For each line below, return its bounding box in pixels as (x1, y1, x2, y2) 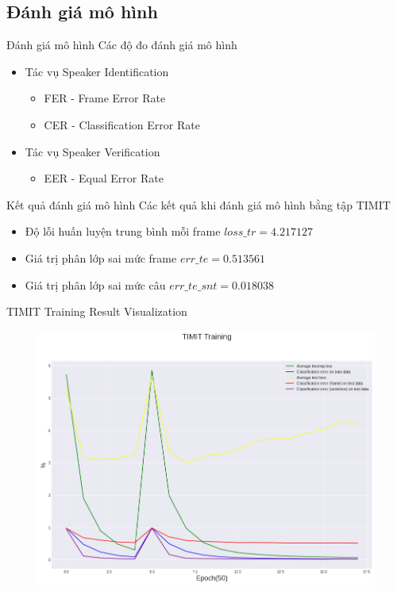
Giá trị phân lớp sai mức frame (25, 249, 177, 266)
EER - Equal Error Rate (44, 170, 164, 186)
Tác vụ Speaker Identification (25, 63, 169, 79)
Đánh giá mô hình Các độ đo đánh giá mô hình (6, 36, 237, 53)
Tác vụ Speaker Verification (25, 143, 160, 159)
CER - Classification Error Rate (44, 116, 200, 132)
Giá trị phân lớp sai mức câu (25, 276, 166, 293)
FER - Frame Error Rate (44, 90, 166, 106)
